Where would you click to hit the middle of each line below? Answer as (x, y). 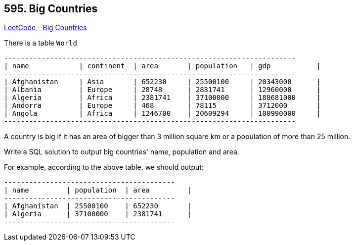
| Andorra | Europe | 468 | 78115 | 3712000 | (162, 106)
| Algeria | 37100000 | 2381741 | (98, 214)
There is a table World (41, 43)
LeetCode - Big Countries (45, 28)
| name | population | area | (98, 190)
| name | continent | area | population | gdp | (162, 66)
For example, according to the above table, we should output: (104, 167)
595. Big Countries (51, 9)
